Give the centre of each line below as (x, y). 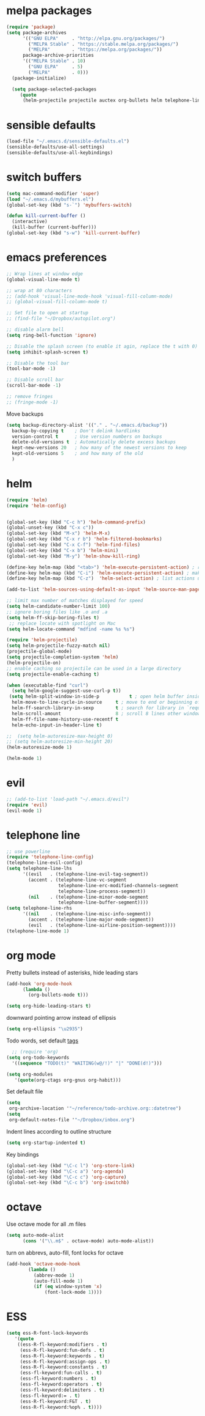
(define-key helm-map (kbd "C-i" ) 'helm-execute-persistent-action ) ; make (105, 573)
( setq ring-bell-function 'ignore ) (52, 335)
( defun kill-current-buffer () (46, 216)
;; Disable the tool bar (38, 363)
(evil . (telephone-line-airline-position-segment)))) (102, 925)
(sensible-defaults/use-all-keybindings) (60, 153)
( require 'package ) (31, 27)
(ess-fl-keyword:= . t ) (50, 1396)
